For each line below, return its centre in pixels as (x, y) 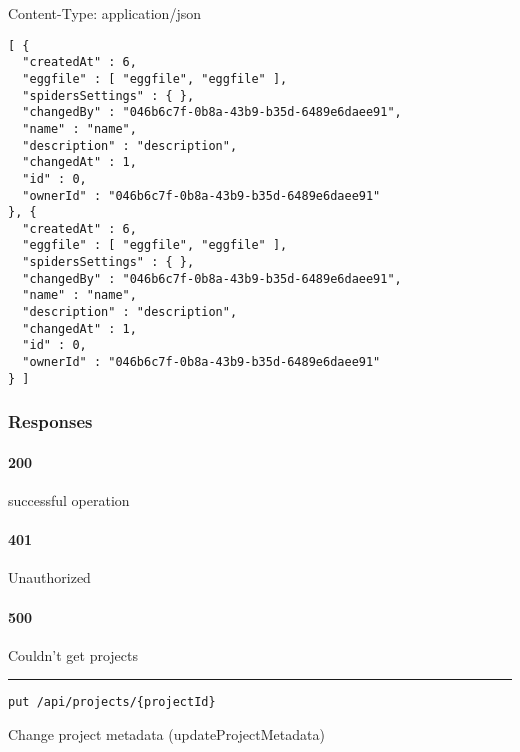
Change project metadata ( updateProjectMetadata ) (166, 734)
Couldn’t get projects (73, 654)
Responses (50, 421)
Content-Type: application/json (104, 13)
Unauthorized (49, 577)
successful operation (69, 500)
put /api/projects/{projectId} (112, 702)
